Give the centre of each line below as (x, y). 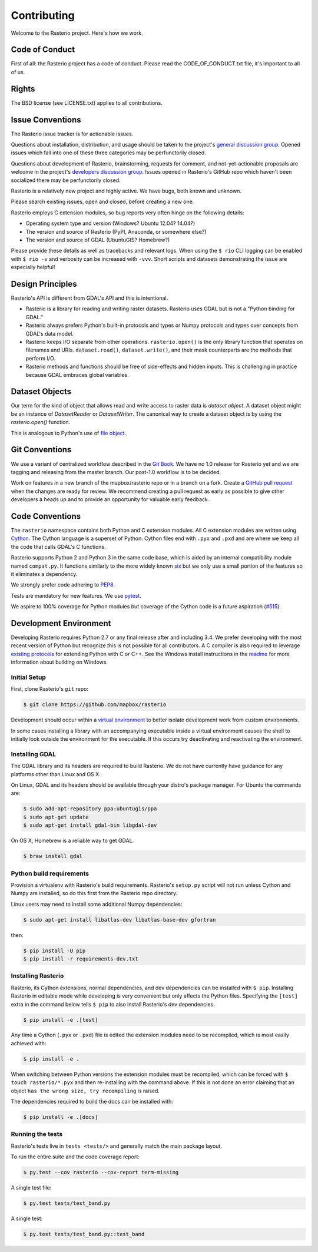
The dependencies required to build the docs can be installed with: (92, 1102)
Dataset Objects (41, 392)
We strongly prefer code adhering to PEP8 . (63, 585)
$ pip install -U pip (54, 950)
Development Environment (61, 623)
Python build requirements (50, 873)
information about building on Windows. (59, 662)
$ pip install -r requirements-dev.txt (81, 959)
